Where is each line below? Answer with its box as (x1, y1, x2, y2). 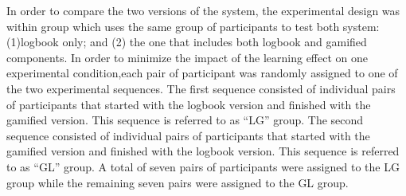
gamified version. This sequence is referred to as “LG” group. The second (6, 112, 364, 128)
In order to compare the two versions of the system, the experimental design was (6, 2, 400, 18)
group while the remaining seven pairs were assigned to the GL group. (6, 174, 349, 190)
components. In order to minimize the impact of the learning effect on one (6, 49, 368, 65)
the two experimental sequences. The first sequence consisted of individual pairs (6, 80, 396, 96)
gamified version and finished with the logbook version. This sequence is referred (6, 143, 400, 159)
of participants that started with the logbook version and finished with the (6, 96, 371, 112)
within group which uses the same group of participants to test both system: (6, 18, 380, 34)
